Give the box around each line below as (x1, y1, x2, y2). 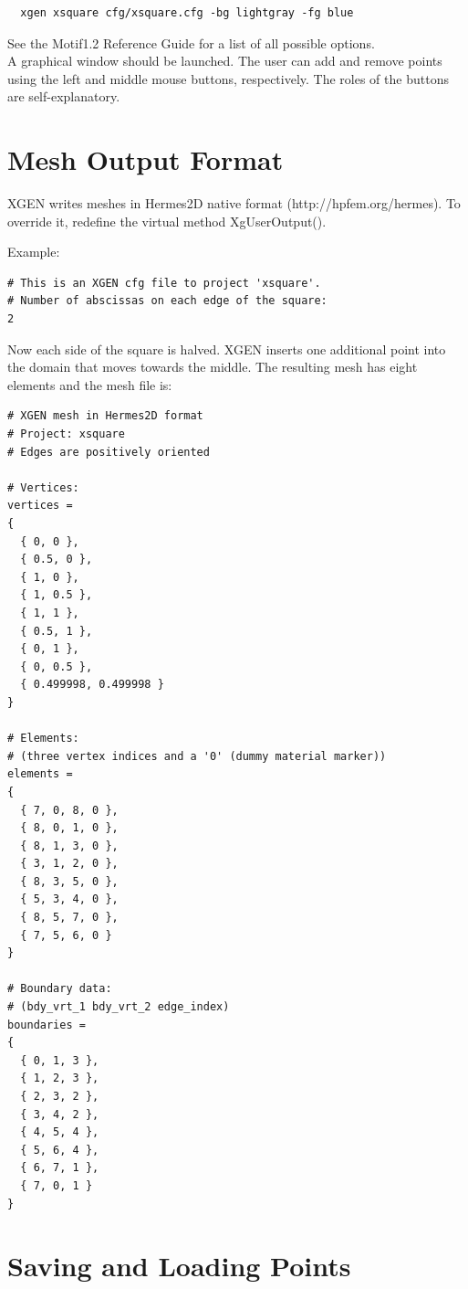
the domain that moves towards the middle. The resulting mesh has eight (7, 357, 418, 376)
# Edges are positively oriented (7, 445, 210, 459)
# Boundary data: (7, 982, 112, 996)
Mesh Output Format (7, 141, 284, 178)
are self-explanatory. (7, 87, 120, 106)
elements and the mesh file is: (7, 375, 172, 394)
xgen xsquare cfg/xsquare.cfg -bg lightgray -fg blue (20, 6, 354, 19)
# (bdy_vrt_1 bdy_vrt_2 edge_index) (7, 1000, 230, 1014)
